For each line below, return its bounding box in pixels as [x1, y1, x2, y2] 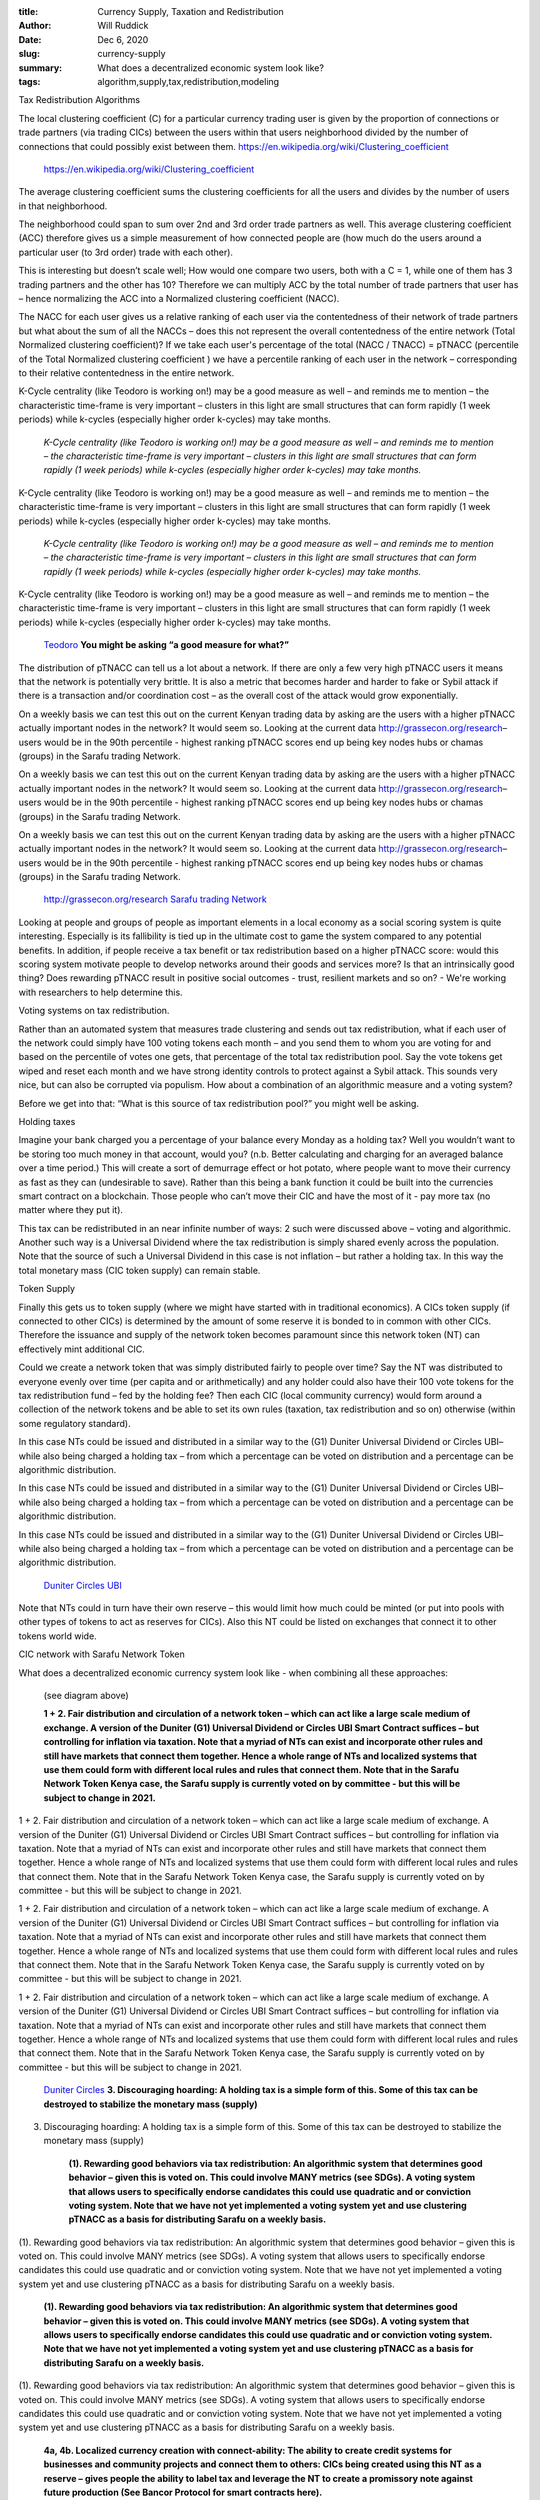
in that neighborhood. [18, 200, 108, 212]
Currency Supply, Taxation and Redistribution [97, 6, 284, 17]
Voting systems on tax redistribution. [18, 1005, 170, 1017]
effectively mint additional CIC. [18, 1343, 145, 1355]
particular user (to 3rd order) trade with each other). [18, 246, 234, 258]
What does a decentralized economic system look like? [97, 61, 325, 74]
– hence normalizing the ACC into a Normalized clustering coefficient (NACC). [18, 293, 340, 305]
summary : [18, 61, 63, 74]
